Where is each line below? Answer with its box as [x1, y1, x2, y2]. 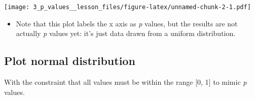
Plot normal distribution [4, 53, 135, 69]
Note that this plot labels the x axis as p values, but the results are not [16, 18, 238, 28]
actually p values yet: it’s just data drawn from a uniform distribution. [16, 28, 236, 39]
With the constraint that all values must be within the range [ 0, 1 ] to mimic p [4, 77, 247, 87]
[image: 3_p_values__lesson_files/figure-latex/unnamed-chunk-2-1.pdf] [4, 4, 251, 11]
